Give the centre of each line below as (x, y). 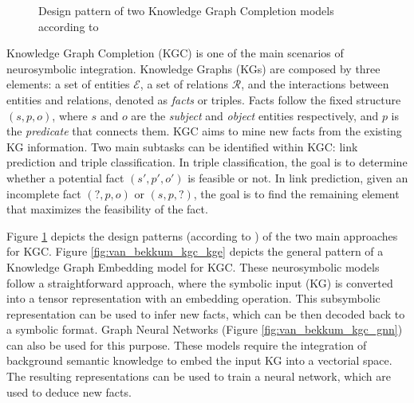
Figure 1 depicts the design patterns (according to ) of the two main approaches (202, 235)
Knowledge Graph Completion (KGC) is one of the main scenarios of (175, 53)
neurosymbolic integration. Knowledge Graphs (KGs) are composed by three (193, 68)
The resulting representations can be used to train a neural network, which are (199, 376)
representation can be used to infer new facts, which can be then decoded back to (206, 313)
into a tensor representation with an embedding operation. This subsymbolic (193, 298)
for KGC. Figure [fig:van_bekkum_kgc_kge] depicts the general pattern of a (195, 251)
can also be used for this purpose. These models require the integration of (187, 344)
